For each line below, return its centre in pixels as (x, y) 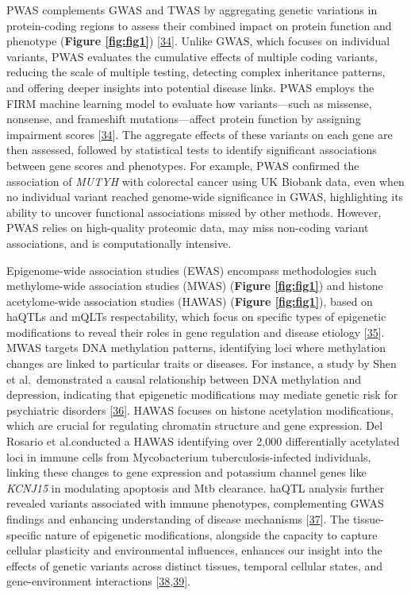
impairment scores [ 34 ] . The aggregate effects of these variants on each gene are (200, 134)
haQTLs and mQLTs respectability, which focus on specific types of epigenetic (196, 317)
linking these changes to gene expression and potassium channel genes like (186, 472)
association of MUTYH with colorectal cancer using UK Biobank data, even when (205, 181)
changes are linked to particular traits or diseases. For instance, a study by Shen (202, 363)
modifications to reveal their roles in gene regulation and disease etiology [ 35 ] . (196, 332)
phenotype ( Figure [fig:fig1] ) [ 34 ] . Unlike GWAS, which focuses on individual (198, 41)
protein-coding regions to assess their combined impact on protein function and (199, 25)
